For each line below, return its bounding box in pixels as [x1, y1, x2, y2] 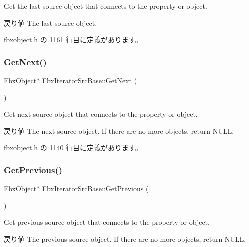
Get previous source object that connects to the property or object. [4, 217, 210, 227]
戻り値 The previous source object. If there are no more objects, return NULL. [4, 233, 246, 244]
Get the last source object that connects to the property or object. [4, 1, 207, 11]
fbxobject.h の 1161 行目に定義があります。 [4, 34, 142, 45]
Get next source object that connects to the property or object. [4, 109, 198, 119]
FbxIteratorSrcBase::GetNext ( [42, 75, 137, 85]
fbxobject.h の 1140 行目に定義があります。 [4, 142, 142, 153]
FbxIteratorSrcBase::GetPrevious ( [42, 183, 149, 194]
